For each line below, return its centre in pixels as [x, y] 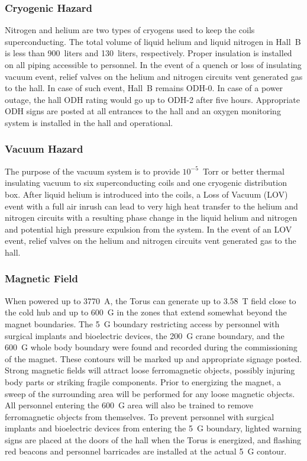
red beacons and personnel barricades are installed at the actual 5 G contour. [146, 451]
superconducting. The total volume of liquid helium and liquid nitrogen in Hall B [153, 41]
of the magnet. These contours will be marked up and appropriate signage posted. [153, 358]
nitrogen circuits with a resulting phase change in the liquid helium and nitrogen [151, 217]
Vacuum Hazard [44, 149]
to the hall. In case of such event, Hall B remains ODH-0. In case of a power [144, 88]
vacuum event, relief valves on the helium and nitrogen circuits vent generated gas [154, 76]
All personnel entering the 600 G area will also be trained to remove [129, 405]
